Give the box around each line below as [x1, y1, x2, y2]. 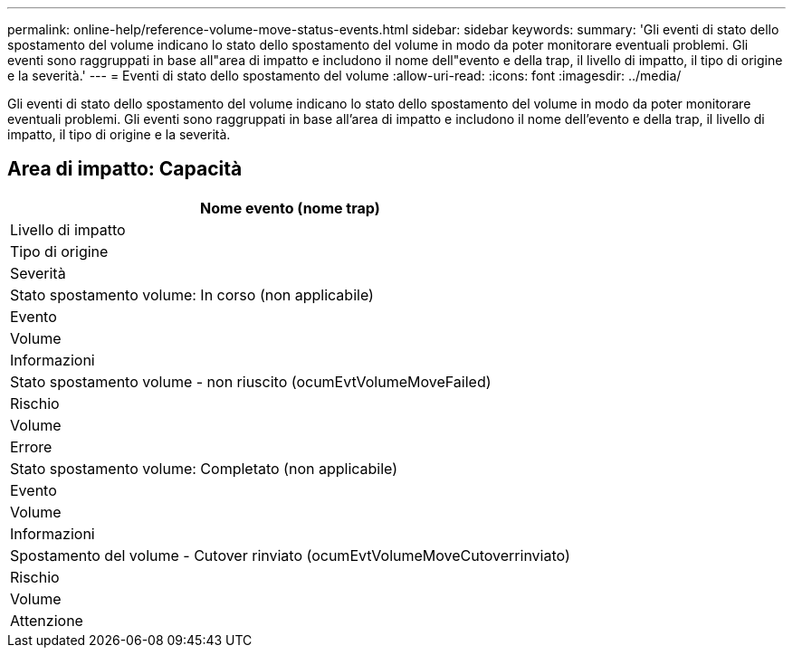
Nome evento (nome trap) [200, 198, 380, 217]
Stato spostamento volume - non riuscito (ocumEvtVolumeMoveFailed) [10, 372, 492, 391]
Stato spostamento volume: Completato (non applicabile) [10, 459, 398, 478]
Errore [10, 437, 53, 456]
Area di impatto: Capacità [7, 157, 243, 181]
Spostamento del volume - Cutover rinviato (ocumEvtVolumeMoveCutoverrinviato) [10, 546, 570, 565]
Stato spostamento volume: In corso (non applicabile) [10, 285, 374, 304]
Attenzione [10, 611, 83, 630]
